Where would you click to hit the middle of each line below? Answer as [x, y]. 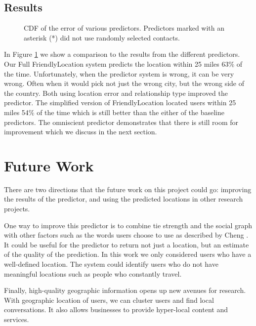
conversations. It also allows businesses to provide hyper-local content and [116, 309]
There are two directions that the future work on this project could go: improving [128, 189]
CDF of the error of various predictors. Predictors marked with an [124, 28]
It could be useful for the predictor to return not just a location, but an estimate [127, 244]
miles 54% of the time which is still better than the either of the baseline [114, 112]
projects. [17, 209]
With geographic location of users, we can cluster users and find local [109, 300]
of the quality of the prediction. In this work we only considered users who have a [128, 254]
